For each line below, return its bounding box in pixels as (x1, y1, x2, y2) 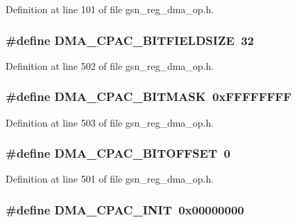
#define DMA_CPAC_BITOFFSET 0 (6, 145, 230, 162)
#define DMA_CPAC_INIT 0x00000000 (6, 201, 244, 218)
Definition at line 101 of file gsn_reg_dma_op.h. (6, 2, 214, 16)
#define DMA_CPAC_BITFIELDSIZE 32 (6, 31, 255, 48)
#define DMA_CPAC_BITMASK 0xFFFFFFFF (6, 88, 292, 105)
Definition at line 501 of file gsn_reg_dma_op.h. (6, 172, 214, 186)
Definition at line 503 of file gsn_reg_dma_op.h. (6, 115, 214, 129)
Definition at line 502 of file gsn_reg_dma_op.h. (6, 58, 214, 73)
